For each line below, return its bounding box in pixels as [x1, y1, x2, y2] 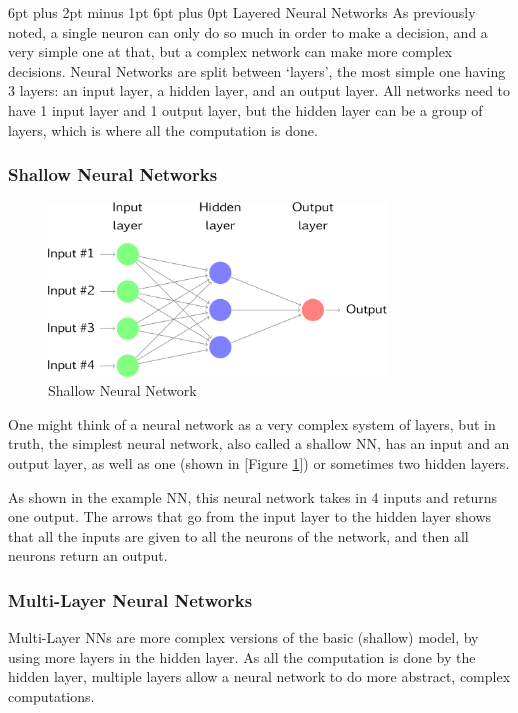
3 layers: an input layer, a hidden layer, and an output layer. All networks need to [8, 80, 511, 101]
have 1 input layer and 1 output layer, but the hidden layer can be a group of [8, 99, 483, 120]
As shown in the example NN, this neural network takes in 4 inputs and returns [8, 486, 498, 507]
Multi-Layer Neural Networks [8, 587, 253, 612]
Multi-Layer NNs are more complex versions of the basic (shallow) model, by [8, 627, 479, 648]
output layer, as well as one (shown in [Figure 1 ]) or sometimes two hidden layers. [8, 452, 510, 473]
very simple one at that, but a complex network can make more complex [8, 41, 453, 62]
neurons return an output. [8, 545, 168, 566]
